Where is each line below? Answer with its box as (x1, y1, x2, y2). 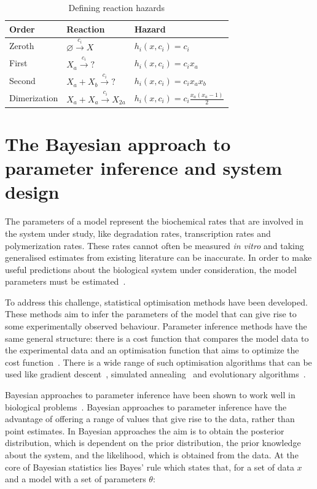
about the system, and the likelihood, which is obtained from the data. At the (5, 449, 299, 461)
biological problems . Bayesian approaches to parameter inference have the (5, 400, 287, 413)
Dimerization (9, 91, 58, 104)
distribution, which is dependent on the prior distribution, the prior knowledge (5, 436, 301, 449)
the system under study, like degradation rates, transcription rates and (5, 226, 271, 239)
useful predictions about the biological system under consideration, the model (5, 263, 297, 275)
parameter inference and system (5, 155, 283, 180)
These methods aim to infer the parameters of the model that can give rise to (5, 307, 297, 320)
